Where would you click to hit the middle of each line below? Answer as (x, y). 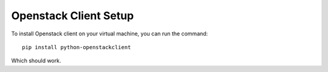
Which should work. (36, 61)
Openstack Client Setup (73, 16)
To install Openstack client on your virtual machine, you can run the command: (110, 34)
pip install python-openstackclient (77, 47)
